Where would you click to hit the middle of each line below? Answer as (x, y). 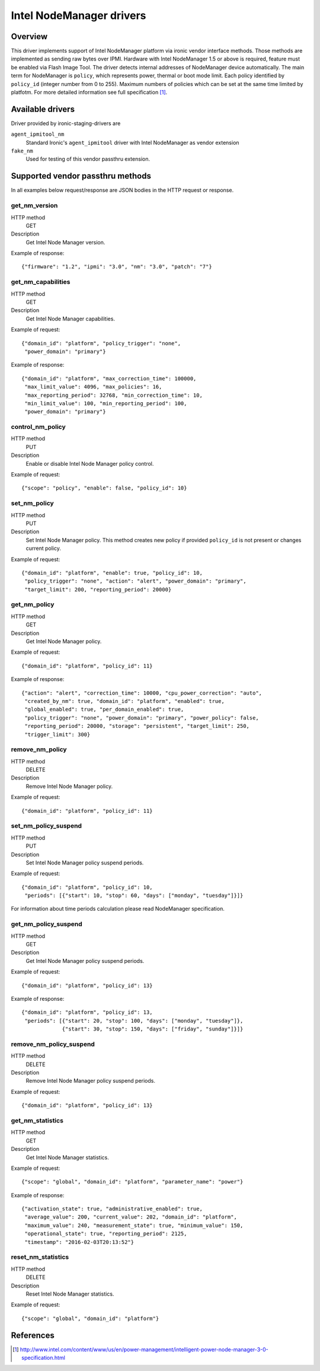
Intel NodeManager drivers (79, 15)
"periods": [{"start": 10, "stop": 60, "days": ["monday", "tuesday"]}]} (134, 896)
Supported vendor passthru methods (81, 176)
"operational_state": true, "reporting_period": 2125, (106, 1234)
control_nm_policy (39, 427)
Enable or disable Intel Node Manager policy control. (90, 463)
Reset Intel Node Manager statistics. (70, 1294)
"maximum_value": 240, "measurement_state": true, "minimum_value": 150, (134, 1225)
